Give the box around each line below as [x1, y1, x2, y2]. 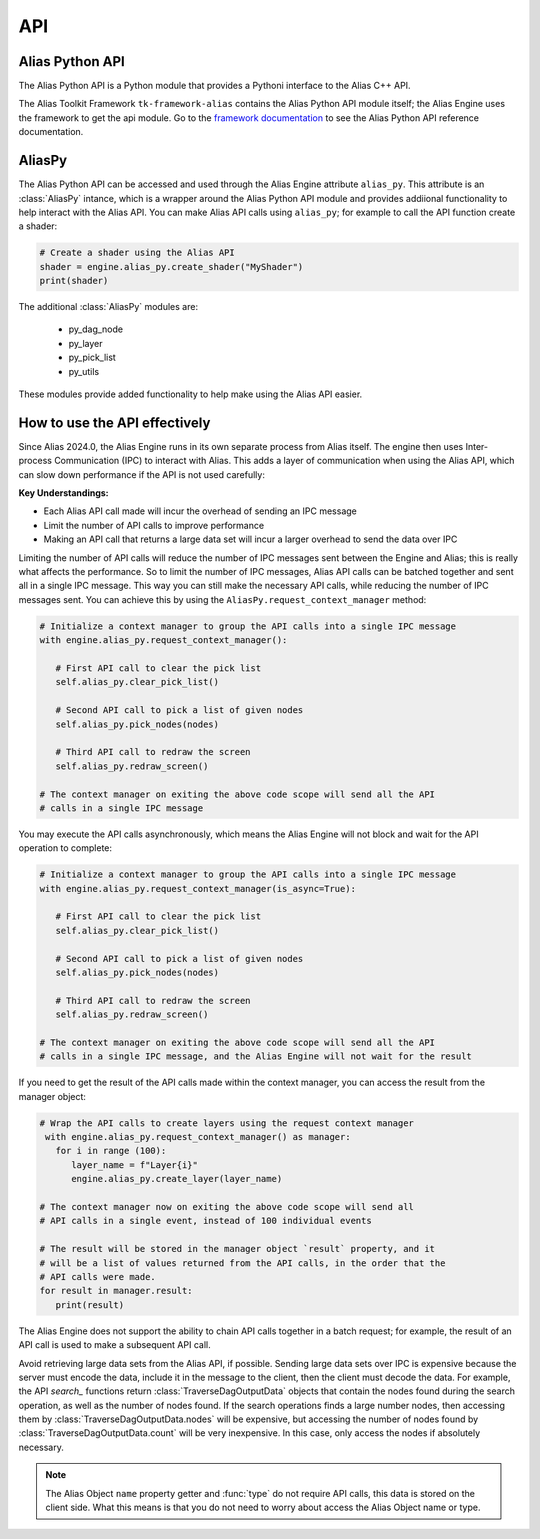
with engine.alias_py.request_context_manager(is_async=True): [39, 883, 357, 894]
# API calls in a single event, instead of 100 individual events [39, 1215, 372, 1227]
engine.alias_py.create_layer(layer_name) [71, 1173, 283, 1185]
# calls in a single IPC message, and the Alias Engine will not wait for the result [39, 1051, 472, 1062]
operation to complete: [18, 842, 113, 854]
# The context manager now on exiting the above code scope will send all [39, 1201, 415, 1213]
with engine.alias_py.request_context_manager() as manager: [45, 1131, 351, 1143]
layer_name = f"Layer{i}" [71, 1159, 199, 1170]
